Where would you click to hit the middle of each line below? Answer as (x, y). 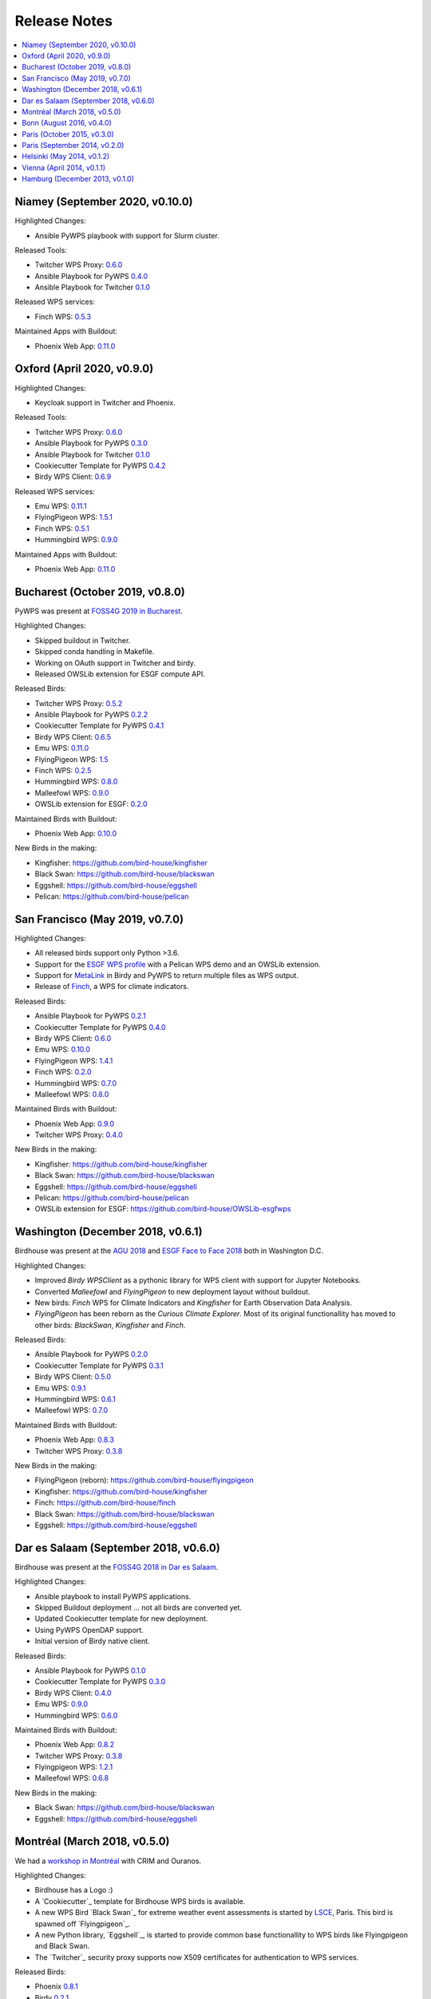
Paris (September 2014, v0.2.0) (73, 146)
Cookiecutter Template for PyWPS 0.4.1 (99, 726)
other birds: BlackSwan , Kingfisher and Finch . (110, 1325)
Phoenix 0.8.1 (57, 1986)
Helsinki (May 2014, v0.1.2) (66, 157)
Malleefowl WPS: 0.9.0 (72, 792)
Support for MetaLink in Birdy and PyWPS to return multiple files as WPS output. (167, 975)
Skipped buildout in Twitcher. (83, 640)
